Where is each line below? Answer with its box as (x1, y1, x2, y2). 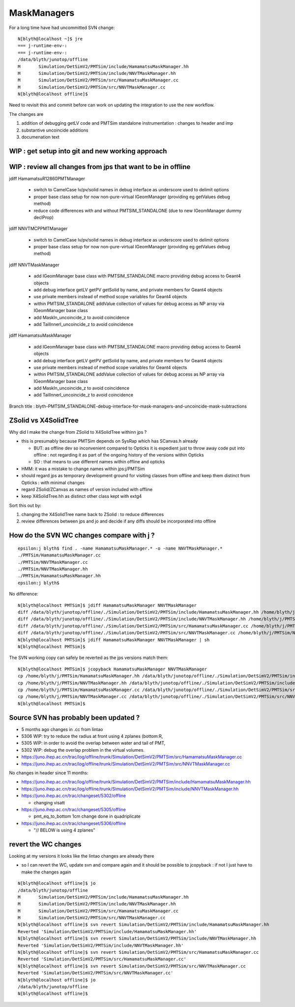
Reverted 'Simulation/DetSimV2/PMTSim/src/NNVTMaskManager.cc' (18, 970, 174, 976)
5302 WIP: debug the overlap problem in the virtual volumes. (21, 747, 145, 753)
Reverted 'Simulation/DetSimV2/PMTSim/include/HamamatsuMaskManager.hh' (18, 929, 197, 934)
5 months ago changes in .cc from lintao (21, 726, 103, 732)
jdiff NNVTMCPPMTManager (9, 226, 68, 232)
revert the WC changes (9, 840, 82, 848)
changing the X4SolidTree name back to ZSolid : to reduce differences (21, 512, 164, 518)
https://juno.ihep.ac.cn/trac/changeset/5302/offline (21, 793, 126, 799)
